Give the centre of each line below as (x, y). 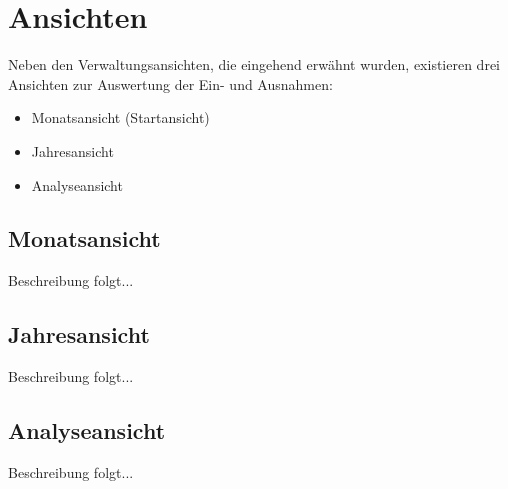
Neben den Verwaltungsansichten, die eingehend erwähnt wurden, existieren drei (254, 64)
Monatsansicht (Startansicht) (120, 117)
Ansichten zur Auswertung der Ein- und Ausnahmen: (170, 83)
